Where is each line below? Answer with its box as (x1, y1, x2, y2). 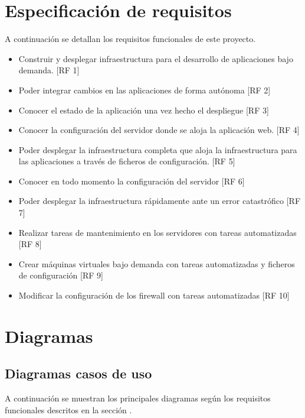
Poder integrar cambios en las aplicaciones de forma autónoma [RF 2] (18, 83, 271, 96)
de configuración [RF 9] (18, 269, 103, 281)
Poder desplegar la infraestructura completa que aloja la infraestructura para (18, 143, 297, 155)
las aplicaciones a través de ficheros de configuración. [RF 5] (18, 155, 235, 167)
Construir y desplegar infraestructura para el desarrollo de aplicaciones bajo (18, 52, 293, 64)
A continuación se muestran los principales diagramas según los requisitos (5, 392, 271, 404)
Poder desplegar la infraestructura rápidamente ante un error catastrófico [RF (18, 195, 301, 207)
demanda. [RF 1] (18, 64, 80, 76)
